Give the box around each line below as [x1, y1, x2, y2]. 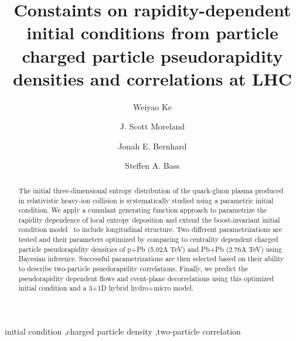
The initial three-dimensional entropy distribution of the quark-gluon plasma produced [18, 185, 284, 195]
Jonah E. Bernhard [118, 139, 187, 152]
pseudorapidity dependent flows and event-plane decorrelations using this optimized [18, 273, 274, 283]
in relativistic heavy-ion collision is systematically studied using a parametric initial [18, 195, 274, 205]
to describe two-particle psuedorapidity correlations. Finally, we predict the [18, 264, 249, 274]
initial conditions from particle [26, 21, 278, 45]
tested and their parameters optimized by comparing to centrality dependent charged [18, 234, 278, 244]
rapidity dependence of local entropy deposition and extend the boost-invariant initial [18, 214, 280, 224]
